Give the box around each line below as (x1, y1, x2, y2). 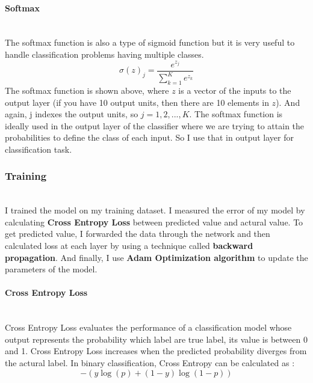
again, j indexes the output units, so (5, 108, 138, 120)
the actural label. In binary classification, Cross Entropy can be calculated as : (5, 357, 295, 369)
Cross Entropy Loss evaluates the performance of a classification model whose (5, 321, 292, 334)
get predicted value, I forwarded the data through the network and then (5, 227, 270, 240)
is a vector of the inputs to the (178, 84, 291, 96)
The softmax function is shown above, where (5, 84, 169, 96)
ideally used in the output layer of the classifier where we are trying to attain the (5, 119, 305, 132)
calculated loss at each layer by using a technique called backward (5, 239, 253, 252)
